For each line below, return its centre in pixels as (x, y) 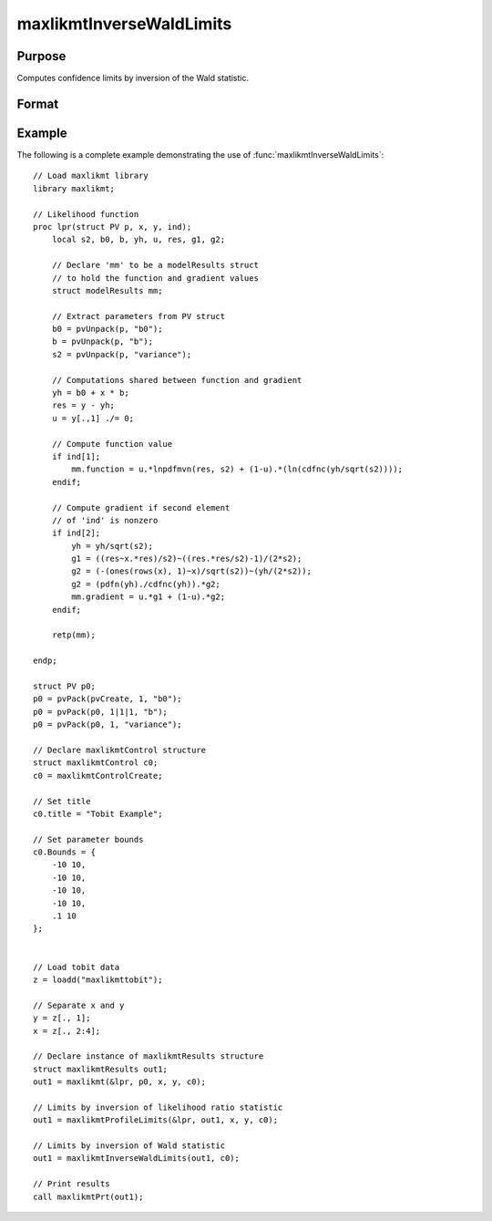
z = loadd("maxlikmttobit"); (98, 979)
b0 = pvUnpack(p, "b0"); (107, 329)
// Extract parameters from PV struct (138, 316)
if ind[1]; (76, 456)
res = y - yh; (83, 405)
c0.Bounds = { (64, 852)
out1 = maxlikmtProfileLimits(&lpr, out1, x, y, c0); (155, 1120)
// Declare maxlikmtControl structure (120, 750)
